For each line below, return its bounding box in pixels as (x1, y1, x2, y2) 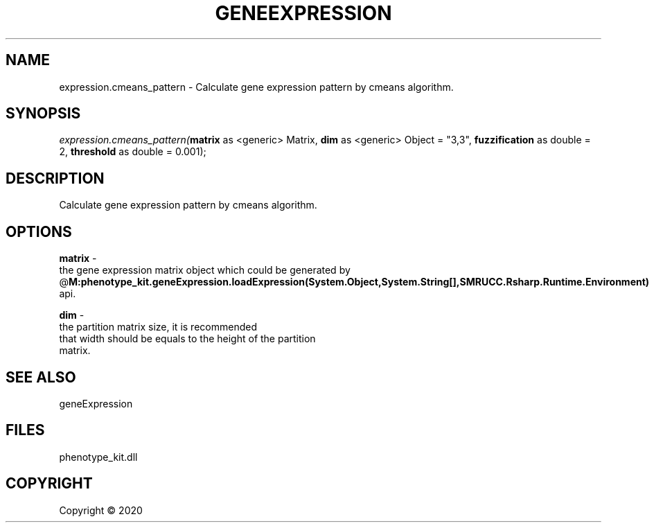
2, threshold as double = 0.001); (59, 146, 206, 158)
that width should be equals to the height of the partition (59, 333, 316, 345)
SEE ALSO (6, 368, 76, 386)
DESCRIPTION (6, 169, 105, 187)
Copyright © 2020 (59, 504, 143, 516)
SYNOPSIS (6, 105, 81, 123)
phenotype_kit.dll (59, 450, 138, 463)
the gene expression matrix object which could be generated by (59, 264, 351, 276)
